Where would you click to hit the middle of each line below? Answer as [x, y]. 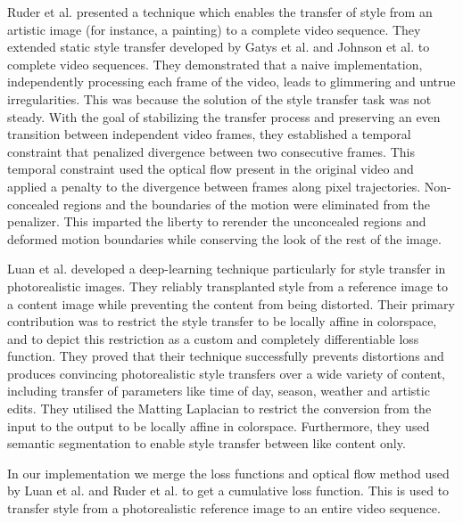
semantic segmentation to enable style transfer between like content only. [207, 443]
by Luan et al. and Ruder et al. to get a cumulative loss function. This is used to [228, 490]
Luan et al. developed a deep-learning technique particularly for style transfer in [227, 269]
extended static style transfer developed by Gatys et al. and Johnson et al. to [219, 47]
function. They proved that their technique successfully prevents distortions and [226, 356]
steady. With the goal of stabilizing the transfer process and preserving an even [224, 116]
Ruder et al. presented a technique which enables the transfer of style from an [220, 12]
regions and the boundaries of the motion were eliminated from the [246, 204]
